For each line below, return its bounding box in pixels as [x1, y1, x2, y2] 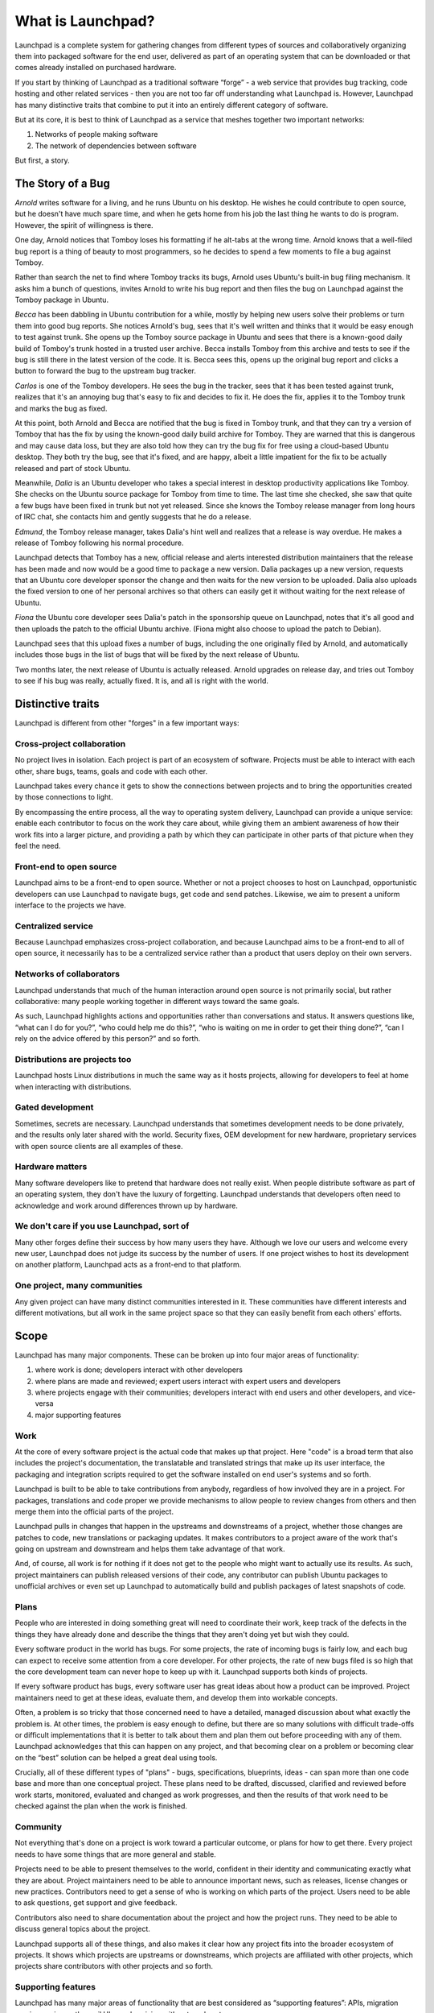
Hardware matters [14, 1161, 88, 1172]
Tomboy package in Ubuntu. [14, 295, 108, 305]
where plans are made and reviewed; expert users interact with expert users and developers [35, 1376, 342, 1386]
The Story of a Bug [14, 176, 110, 190]
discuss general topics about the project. [14, 1924, 150, 1934]
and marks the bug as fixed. [14, 403, 108, 413]
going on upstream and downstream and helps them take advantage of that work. [14, 1544, 285, 1554]
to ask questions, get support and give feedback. [14, 1898, 178, 1908]
